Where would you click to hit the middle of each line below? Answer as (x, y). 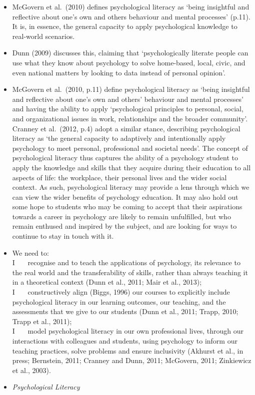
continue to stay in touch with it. (63, 236)
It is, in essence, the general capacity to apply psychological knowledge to (125, 26)
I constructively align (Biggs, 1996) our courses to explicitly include (121, 292)
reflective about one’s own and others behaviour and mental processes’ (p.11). (131, 16)
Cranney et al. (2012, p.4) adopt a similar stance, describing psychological (126, 128)
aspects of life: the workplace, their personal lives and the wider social (119, 177)
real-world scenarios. (43, 36)
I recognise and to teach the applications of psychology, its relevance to (126, 262)
